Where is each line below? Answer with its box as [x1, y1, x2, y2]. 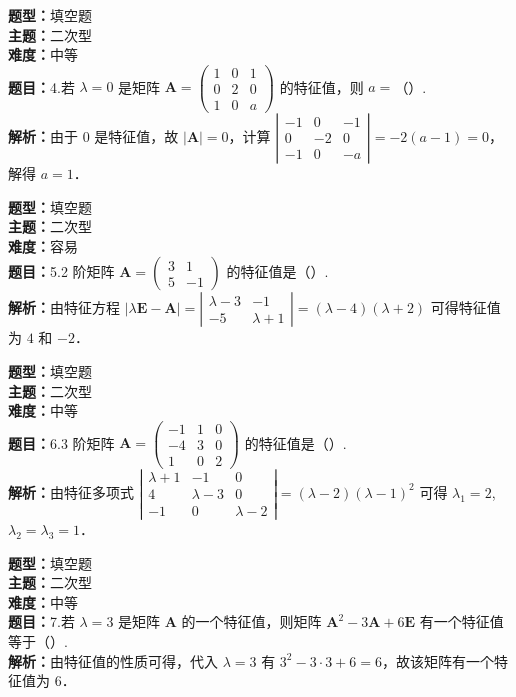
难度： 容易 [8, 235, 78, 256]
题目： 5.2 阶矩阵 [8, 261, 115, 282]
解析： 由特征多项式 [8, 481, 134, 502]
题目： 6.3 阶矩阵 [8, 432, 115, 453]
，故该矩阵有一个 [381, 650, 494, 671]
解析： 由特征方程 [8, 297, 120, 318]
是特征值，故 [94, 125, 179, 146]
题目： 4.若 [8, 76, 75, 97]
